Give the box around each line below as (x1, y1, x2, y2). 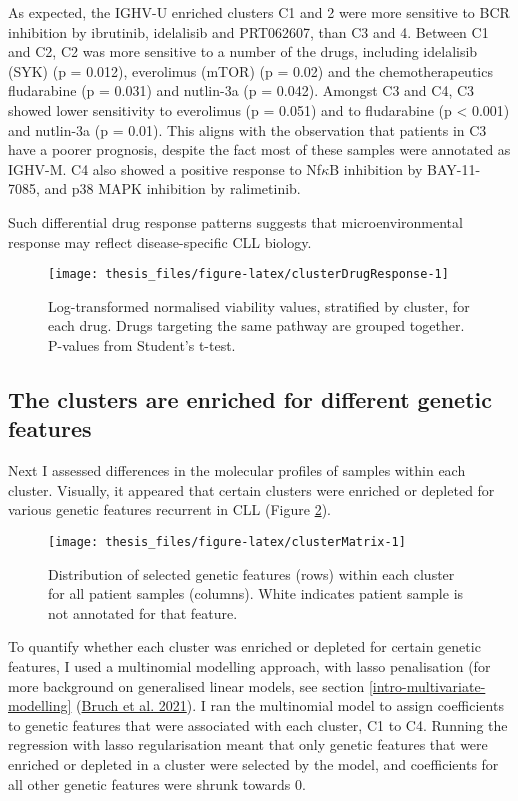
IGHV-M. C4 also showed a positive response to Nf (8, 158, 322, 179)
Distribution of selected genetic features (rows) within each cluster (48, 563, 455, 584)
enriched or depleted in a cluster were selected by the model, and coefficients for (8, 753, 499, 774)
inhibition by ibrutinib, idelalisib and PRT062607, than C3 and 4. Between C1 (8, 21, 489, 42)
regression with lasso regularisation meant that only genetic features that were (8, 734, 488, 755)
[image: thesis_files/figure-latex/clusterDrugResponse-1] (48, 267, 449, 282)
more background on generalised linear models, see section (8, 675, 365, 696)
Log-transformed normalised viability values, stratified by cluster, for (48, 295, 470, 316)
